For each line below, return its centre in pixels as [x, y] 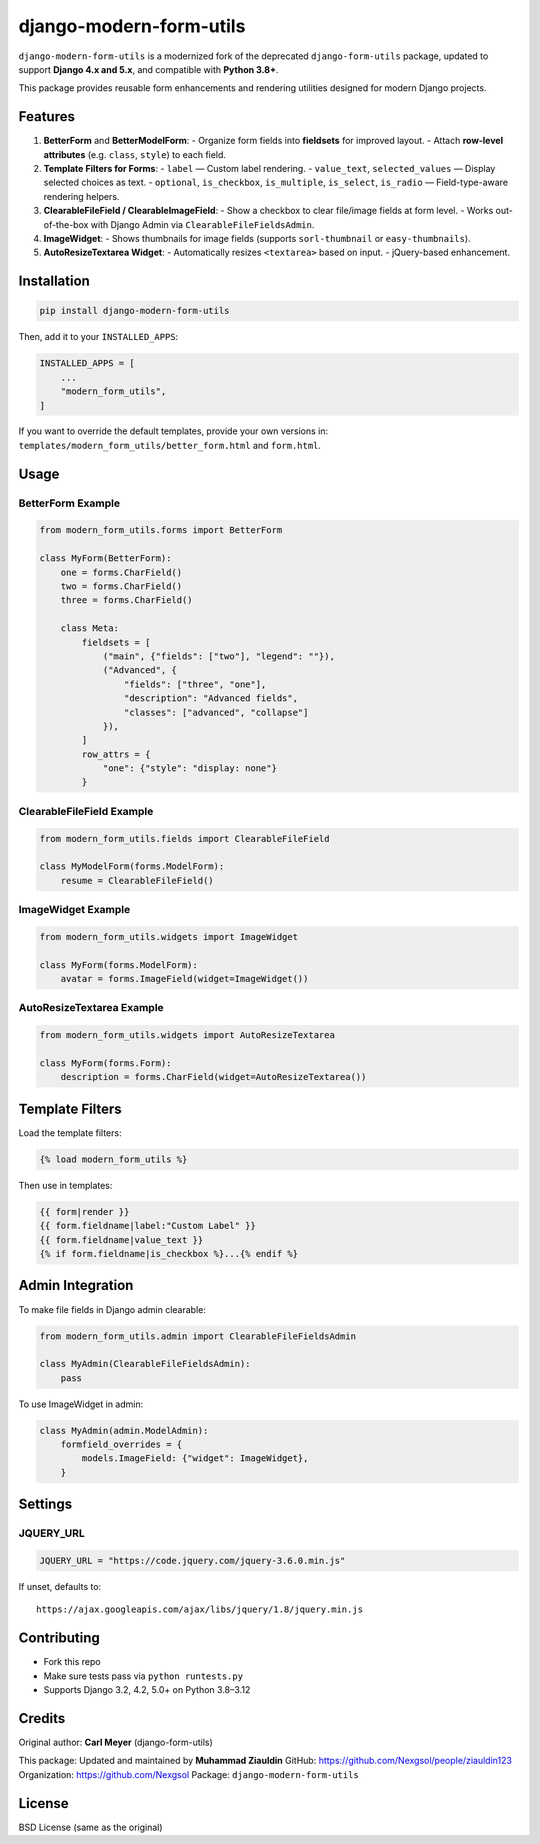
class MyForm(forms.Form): [105, 1063]
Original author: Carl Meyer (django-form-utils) [116, 1742]
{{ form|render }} [84, 1211]
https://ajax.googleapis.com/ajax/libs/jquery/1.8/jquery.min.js [200, 1609]
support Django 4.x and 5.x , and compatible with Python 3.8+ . [148, 69]
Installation [54, 281]
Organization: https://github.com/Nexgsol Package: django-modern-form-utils [188, 1774]
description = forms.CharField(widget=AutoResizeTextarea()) [213, 1077]
